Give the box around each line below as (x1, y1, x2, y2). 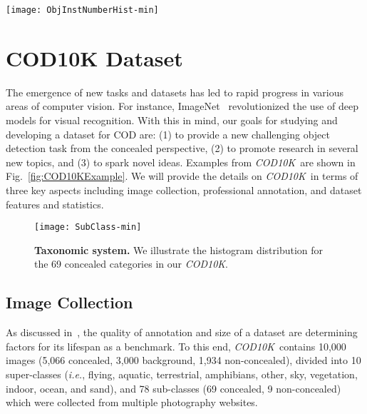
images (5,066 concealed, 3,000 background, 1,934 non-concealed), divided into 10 (6, 353, 361, 368)
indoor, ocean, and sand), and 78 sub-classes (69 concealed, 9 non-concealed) (6, 380, 341, 395)
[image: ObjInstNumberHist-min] (6, 5, 159, 15)
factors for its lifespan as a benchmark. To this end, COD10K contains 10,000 (6, 338, 346, 353)
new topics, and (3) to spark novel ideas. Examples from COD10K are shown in (6, 154, 356, 169)
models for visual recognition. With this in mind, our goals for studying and (6, 112, 338, 127)
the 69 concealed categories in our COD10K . (34, 256, 228, 271)
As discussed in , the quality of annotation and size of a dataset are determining (6, 325, 358, 340)
